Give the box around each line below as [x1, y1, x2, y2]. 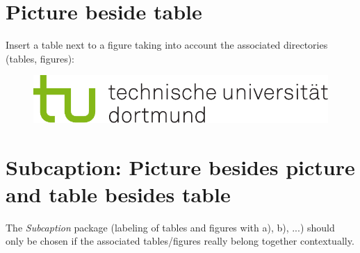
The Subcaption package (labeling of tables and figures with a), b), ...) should [6, 220, 335, 234]
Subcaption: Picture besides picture [6, 152, 355, 181]
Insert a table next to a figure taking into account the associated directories [6, 38, 328, 52]
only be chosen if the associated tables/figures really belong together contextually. [6, 234, 354, 248]
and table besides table [6, 179, 231, 208]
